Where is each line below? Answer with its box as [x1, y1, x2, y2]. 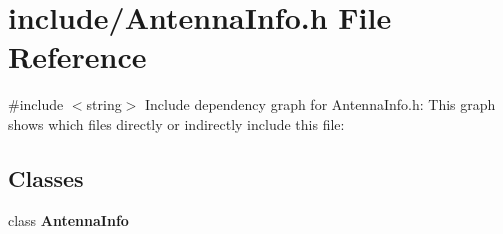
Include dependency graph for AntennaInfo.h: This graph [145, 94, 496, 115]
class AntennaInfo [8, 209, 129, 230]
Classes [8, 162, 84, 193]
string [86, 94, 122, 115]
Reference [8, 36, 147, 77]
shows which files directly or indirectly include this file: [8, 113, 345, 134]
